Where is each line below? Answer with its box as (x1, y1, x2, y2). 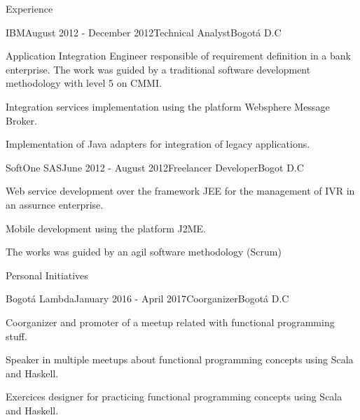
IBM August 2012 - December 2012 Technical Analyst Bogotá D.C (6, 24, 282, 39)
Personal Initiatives (6, 267, 88, 282)
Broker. (6, 113, 37, 127)
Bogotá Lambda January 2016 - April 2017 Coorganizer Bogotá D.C (6, 291, 289, 306)
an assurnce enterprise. (6, 197, 104, 211)
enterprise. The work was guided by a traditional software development (6, 62, 311, 76)
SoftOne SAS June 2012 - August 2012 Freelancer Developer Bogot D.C (6, 160, 304, 174)
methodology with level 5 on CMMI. (6, 76, 162, 90)
